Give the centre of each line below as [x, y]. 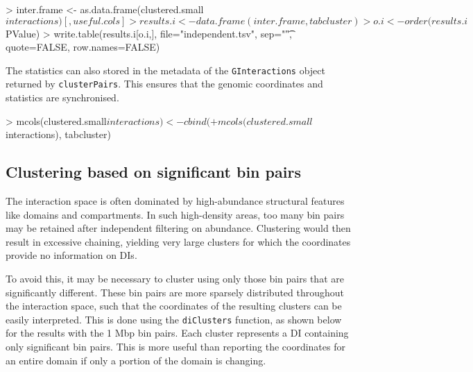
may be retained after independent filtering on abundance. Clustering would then [178, 228]
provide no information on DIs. [71, 255]
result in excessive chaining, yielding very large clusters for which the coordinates [178, 241]
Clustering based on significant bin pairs [153, 172]
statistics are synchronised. [62, 98]
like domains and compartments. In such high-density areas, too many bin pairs [175, 214]
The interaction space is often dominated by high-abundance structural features [175, 201]
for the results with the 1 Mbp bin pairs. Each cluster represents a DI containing [177, 333]
